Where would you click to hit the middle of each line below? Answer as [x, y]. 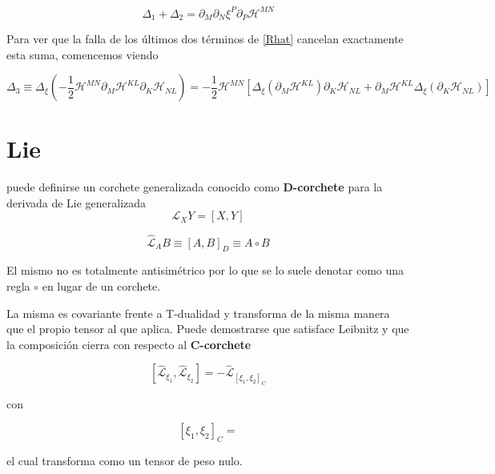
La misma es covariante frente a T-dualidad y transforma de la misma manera [198, 313]
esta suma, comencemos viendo [82, 54]
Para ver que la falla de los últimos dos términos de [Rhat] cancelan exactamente [205, 38]
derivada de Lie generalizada [76, 202]
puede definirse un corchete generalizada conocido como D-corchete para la [195, 187]
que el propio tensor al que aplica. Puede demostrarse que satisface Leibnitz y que [208, 329]
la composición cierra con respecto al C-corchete [129, 344]
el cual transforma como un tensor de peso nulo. [125, 460]
